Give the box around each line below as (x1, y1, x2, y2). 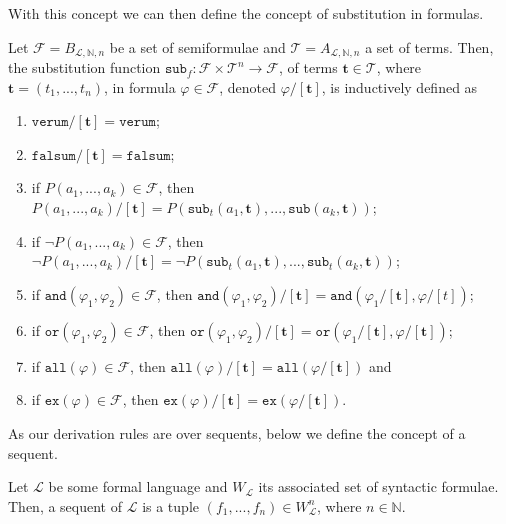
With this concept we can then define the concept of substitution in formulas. (8, 3, 484, 23)
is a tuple (142, 495, 199, 516)
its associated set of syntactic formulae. (258, 476, 499, 497)
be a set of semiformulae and (109, 36, 286, 57)
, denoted (219, 76, 277, 97)
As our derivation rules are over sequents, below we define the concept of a (8, 422, 466, 443)
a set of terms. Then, (365, 36, 494, 57)
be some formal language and (48, 476, 228, 497)
